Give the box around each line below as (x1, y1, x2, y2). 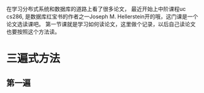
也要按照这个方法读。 (6, 28, 60, 35)
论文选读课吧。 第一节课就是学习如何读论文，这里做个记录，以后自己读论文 (6, 21, 196, 27)
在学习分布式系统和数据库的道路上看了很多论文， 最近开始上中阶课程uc (6, 5, 186, 12)
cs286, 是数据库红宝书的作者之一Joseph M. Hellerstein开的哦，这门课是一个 (6, 13, 198, 20)
